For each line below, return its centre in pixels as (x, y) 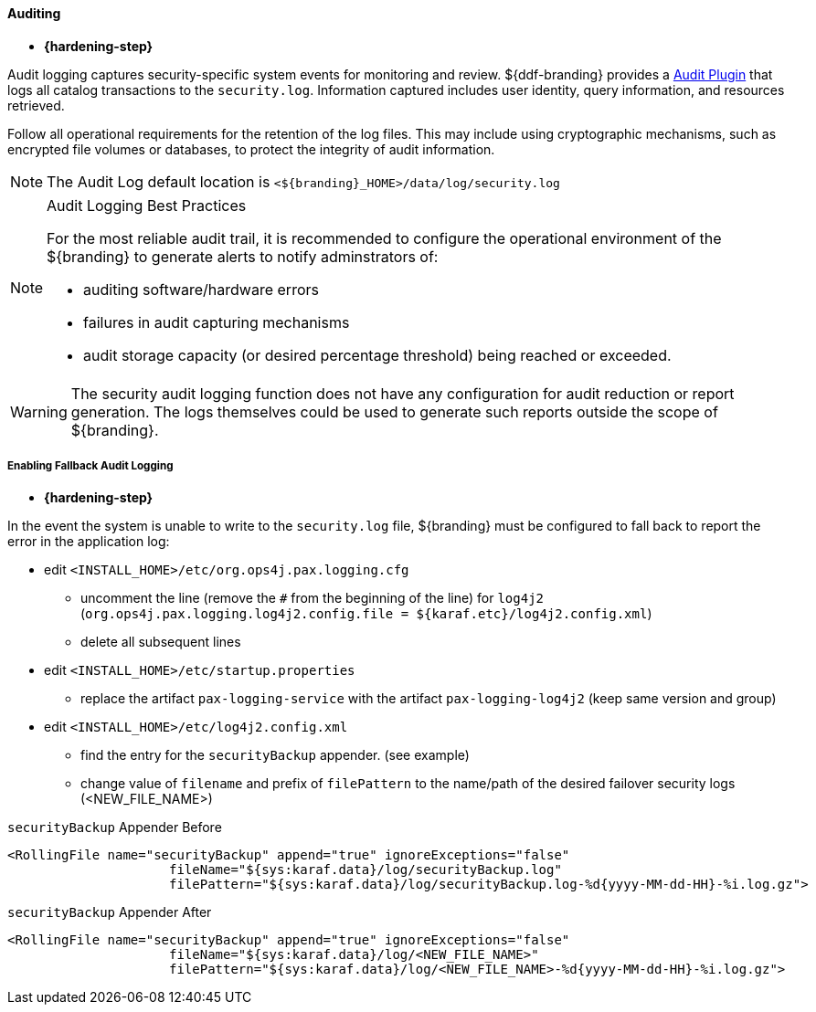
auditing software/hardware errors (201, 289)
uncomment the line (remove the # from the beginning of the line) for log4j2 (312, 598)
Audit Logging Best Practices (147, 205)
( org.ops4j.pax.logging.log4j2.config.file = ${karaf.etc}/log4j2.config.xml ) (366, 614)
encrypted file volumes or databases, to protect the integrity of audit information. (251, 149)
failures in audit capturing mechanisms (217, 322)
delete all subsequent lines (161, 642)
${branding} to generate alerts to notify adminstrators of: (243, 256)
